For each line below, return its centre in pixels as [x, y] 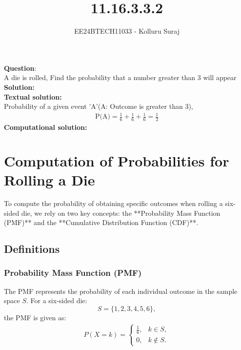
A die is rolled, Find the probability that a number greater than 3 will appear [120, 77]
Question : [20, 68]
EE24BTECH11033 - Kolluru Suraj [127, 31]
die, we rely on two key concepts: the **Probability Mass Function [121, 213]
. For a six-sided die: [57, 300]
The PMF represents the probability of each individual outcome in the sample [121, 291]
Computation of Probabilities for [117, 160]
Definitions [32, 249]
